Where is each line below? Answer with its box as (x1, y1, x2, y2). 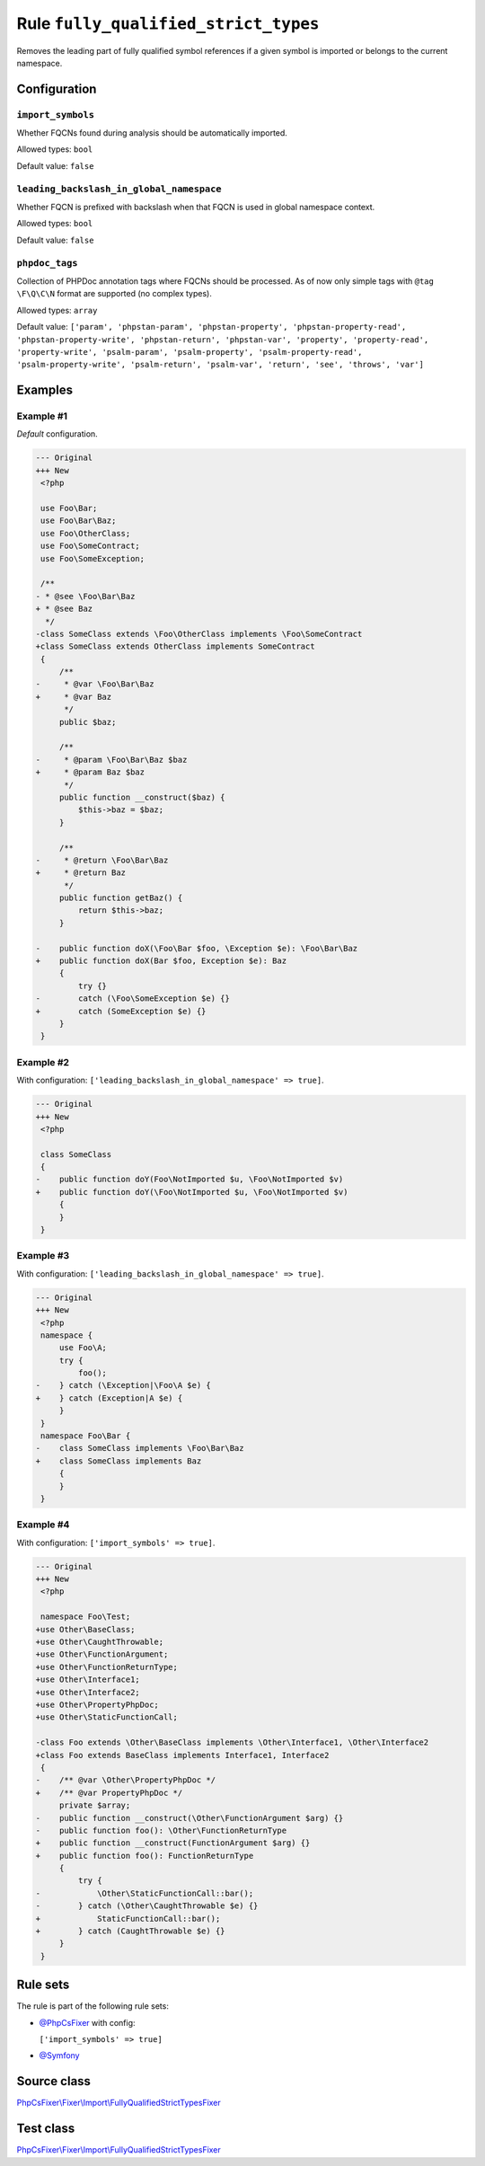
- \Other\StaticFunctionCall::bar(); (35, 1888, 254, 1898)
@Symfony (39, 2050, 80, 2061)
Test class (16, 2121, 75, 2136)
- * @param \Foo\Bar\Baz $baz (35, 755, 188, 765)
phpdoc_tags (16, 257, 78, 269)
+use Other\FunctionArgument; (35, 1649, 169, 1659)
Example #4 (16, 1518, 70, 1531)
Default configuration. (16, 429, 98, 439)
